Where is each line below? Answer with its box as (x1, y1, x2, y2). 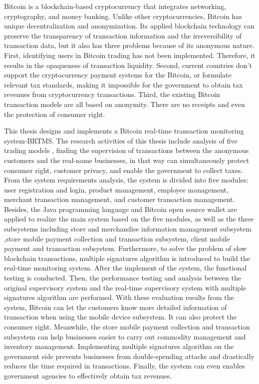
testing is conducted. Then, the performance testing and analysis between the (4, 272, 241, 283)
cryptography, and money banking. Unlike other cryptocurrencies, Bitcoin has (4, 10, 242, 21)
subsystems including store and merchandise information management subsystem (4, 223, 252, 234)
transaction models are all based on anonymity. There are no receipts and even (4, 98, 245, 109)
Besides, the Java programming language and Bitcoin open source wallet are (4, 203, 237, 214)
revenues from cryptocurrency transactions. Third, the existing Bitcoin (4, 89, 220, 99)
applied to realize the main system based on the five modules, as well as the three (4, 213, 254, 224)
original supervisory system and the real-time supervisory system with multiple (4, 282, 247, 292)
